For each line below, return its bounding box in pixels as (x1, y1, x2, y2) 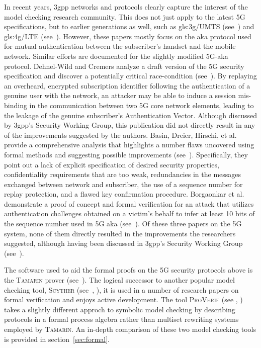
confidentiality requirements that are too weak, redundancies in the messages (4, 169, 241, 180)
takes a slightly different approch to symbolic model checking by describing (4, 304, 235, 314)
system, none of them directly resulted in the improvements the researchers (4, 228, 236, 238)
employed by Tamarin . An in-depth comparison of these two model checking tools (4, 324, 256, 334)
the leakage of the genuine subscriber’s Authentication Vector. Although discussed (4, 110, 257, 120)
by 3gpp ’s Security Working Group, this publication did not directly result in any (4, 120, 255, 130)
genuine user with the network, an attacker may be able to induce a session (4, 90, 236, 101)
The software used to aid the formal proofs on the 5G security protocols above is (4, 265, 253, 275)
